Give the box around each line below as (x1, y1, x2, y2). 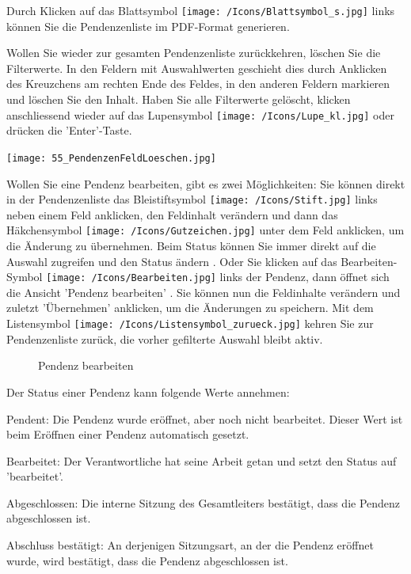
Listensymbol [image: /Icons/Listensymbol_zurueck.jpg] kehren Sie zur (6, 315, 374, 332)
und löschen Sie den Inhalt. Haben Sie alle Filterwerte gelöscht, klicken (6, 91, 351, 108)
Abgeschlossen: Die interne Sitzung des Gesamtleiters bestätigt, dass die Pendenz (6, 494, 401, 511)
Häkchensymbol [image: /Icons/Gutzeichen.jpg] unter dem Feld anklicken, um (6, 222, 405, 238)
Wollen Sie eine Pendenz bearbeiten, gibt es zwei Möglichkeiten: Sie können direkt (6, 175, 405, 192)
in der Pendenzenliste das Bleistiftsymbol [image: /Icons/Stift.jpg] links (6, 191, 378, 207)
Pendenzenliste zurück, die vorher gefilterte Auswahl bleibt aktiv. (6, 330, 323, 347)
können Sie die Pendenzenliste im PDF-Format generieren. (6, 17, 290, 34)
